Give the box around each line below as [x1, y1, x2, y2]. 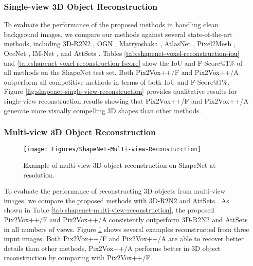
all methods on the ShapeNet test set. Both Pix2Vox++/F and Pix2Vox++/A [4, 67, 239, 77]
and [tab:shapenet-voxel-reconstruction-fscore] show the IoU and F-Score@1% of [4, 57, 243, 68]
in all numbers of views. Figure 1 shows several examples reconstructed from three [4, 224, 249, 234]
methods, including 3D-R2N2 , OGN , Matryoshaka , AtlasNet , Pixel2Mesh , [4, 38, 235, 49]
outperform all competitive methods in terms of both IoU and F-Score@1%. [4, 76, 230, 87]
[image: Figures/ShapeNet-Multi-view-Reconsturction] [23, 146, 201, 153]
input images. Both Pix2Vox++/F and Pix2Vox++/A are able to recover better [4, 233, 244, 244]
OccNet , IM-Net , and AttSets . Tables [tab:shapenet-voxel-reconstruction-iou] [4, 48, 240, 58]
